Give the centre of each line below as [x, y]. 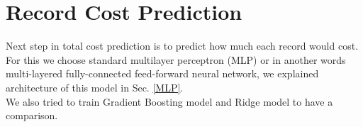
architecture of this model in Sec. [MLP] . [95, 87]
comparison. [32, 115]
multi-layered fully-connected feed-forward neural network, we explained [162, 73]
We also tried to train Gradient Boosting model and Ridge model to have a [169, 101]
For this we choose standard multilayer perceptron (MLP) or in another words [176, 59]
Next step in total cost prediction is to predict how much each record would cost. [182, 46]
